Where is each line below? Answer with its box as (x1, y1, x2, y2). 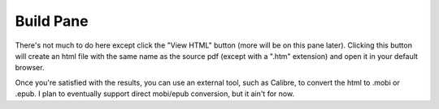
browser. (15, 63, 45, 73)
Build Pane (15, 12, 89, 30)
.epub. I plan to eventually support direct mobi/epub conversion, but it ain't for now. (15, 89, 295, 99)
